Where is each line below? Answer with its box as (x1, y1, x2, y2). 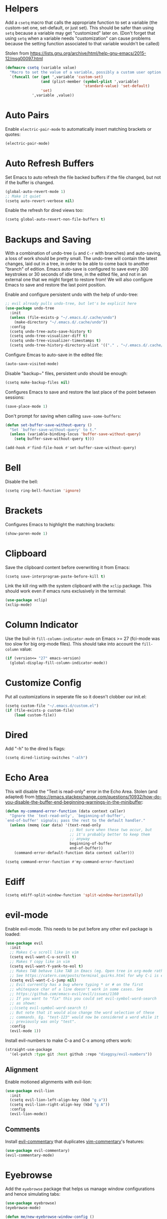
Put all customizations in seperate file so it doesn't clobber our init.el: (5, 693, 147, 699)
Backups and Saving (5, 234, 91, 245)
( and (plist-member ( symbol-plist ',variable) (40, 79, 139, 84)
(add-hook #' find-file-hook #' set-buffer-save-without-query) (5, 446, 137, 451)
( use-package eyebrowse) (5, 1201, 57, 1206)
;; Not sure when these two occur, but (69, 827, 153, 832)
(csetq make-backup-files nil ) (5, 380, 70, 385)
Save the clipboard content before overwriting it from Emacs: (5, 564, 130, 570)
